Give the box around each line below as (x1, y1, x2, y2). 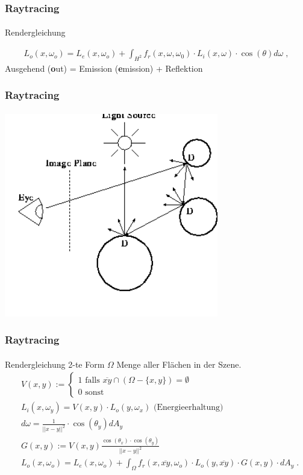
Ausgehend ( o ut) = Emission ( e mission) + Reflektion (5, 61, 203, 74)
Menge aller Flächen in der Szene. (116, 357, 242, 370)
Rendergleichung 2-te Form (5, 357, 105, 370)
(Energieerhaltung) (154, 403, 223, 412)
